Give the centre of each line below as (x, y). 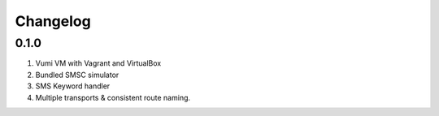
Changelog (53, 21)
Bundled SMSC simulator (77, 75)
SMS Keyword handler (73, 86)
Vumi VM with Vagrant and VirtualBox (98, 63)
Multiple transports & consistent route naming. (113, 97)
